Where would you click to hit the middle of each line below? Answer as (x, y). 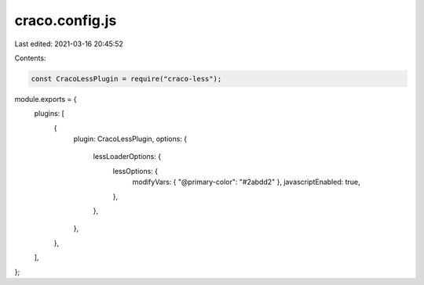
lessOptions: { (135, 171)
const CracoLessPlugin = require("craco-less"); (126, 79)
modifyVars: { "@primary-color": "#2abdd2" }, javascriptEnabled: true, (246, 182)
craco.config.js (66, 20)
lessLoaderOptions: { (127, 157)
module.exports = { (46, 99)
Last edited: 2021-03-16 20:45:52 (69, 44)
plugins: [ (49, 114)
